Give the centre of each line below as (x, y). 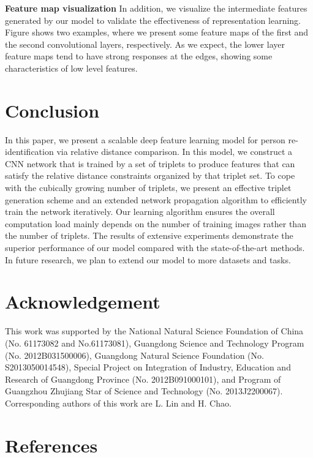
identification (29, 152)
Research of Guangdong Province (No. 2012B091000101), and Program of (143, 379)
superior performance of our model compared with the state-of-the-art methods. (155, 248)
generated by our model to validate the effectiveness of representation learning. (153, 20)
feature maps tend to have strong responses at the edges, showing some (139, 56)
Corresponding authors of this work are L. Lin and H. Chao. (118, 403)
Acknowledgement (83, 302)
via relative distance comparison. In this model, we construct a (175, 152)
